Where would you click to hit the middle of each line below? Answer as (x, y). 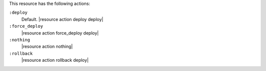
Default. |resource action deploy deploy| (62, 19)
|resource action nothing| (47, 47)
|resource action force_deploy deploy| (60, 33)
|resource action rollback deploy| (55, 60)
